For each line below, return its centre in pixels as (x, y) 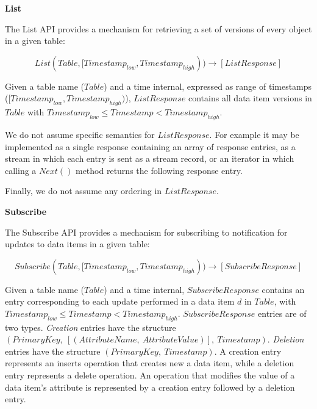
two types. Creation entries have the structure (91, 327)
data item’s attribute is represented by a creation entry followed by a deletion (150, 387)
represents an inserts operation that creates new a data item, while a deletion (150, 363)
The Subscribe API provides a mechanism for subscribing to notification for (146, 232)
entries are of (282, 313)
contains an (283, 289)
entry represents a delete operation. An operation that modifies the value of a (150, 375)
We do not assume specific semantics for (80, 134)
